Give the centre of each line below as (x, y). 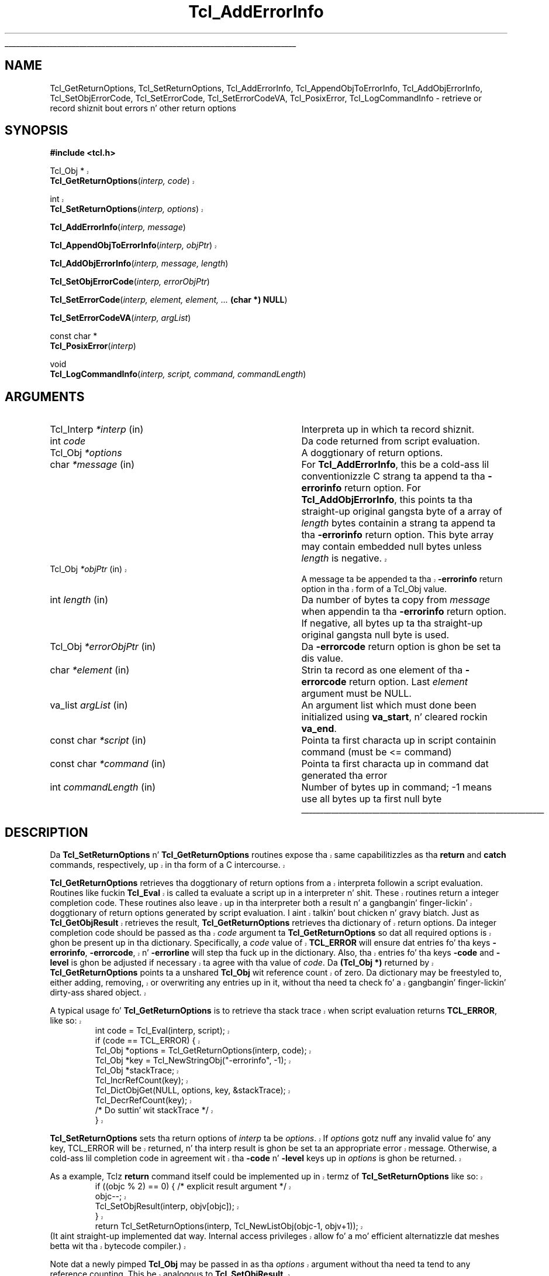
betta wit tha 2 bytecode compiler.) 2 (118, 1246)
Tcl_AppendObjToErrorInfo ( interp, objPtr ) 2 (133, 245)
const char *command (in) (108, 764)
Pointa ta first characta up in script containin (399, 740)
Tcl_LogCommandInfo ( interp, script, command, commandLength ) (178, 374)
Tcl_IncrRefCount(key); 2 (141, 1080)
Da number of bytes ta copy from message (396, 600)
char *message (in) (92, 465)
